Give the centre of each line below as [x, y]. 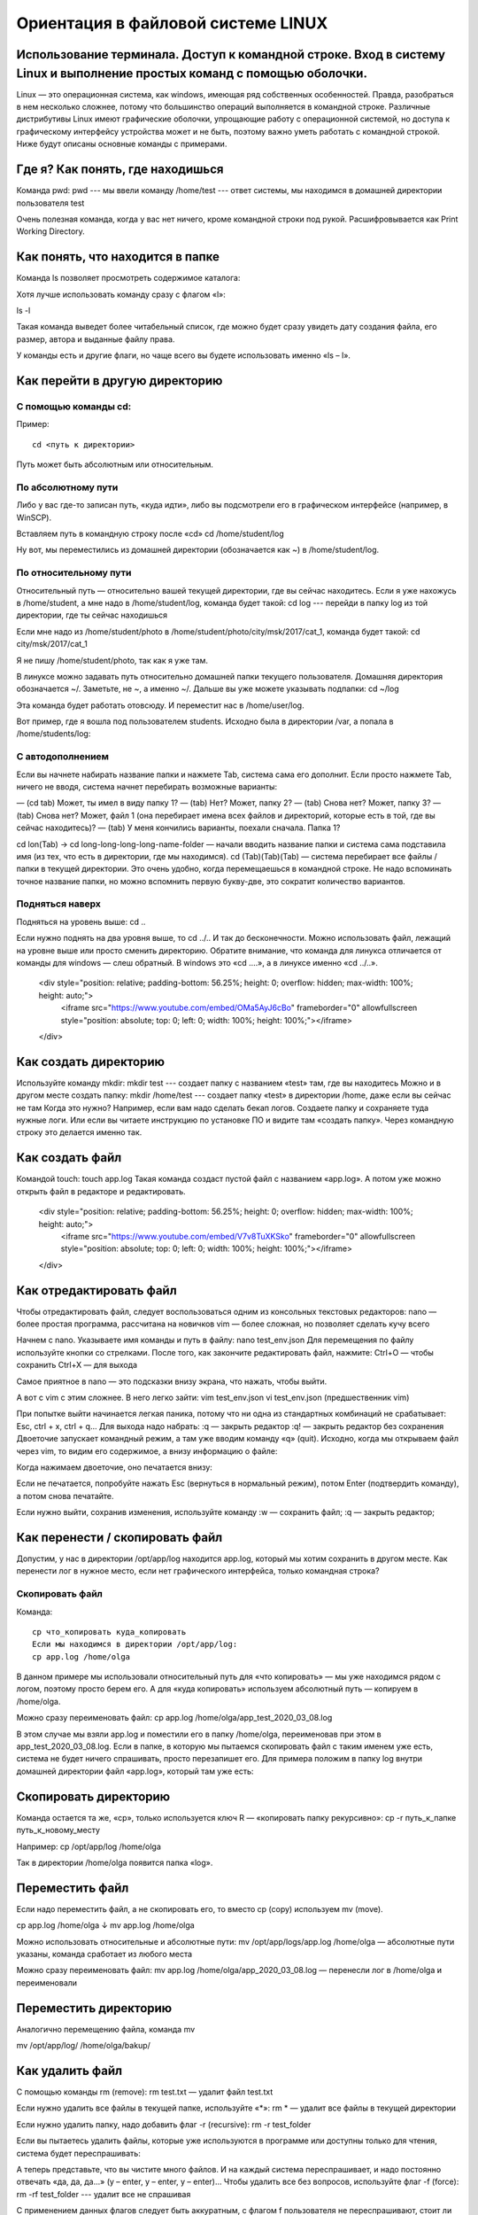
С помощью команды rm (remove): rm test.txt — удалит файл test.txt [145, 2092]
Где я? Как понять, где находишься [120, 170]
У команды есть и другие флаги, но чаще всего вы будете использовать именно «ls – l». [184, 355]
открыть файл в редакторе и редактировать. [101, 1191]
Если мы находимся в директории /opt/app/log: [135, 1644]
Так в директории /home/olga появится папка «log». [115, 1862]
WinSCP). [34, 517]
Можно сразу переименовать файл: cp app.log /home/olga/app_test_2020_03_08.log [174, 1718]
